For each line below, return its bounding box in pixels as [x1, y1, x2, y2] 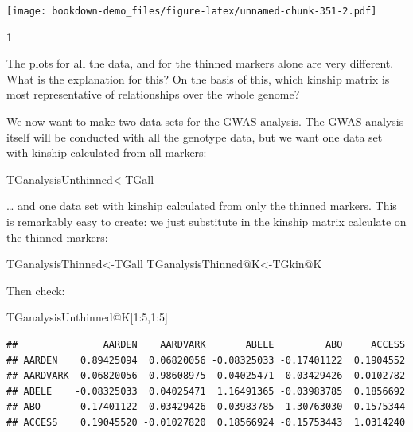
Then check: [6, 282, 65, 298]
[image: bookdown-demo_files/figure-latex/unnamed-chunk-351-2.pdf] [6, 6, 377, 17]
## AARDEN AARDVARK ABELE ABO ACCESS [6, 338, 406, 350]
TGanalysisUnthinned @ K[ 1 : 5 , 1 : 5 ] [6, 309, 168, 325]
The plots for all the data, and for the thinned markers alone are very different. [6, 55, 394, 72]
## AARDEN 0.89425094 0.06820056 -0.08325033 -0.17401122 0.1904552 [6, 354, 406, 366]
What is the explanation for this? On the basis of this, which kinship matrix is [6, 70, 390, 87]
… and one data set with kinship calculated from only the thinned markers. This [6, 197, 397, 214]
